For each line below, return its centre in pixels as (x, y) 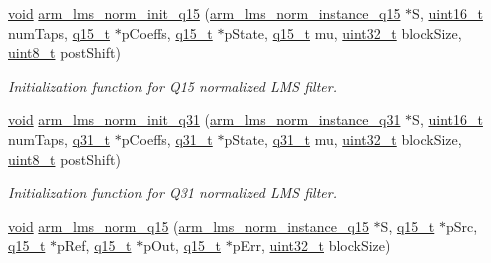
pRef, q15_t (94, 245)
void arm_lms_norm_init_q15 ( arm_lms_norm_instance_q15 (204, 13)
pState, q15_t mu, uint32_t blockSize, (343, 32)
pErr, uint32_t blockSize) (311, 245)
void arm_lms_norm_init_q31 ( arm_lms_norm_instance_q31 (204, 119)
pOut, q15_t (182, 245)
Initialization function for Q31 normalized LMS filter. (172, 192)
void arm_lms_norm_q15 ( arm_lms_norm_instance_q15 (188, 225)
